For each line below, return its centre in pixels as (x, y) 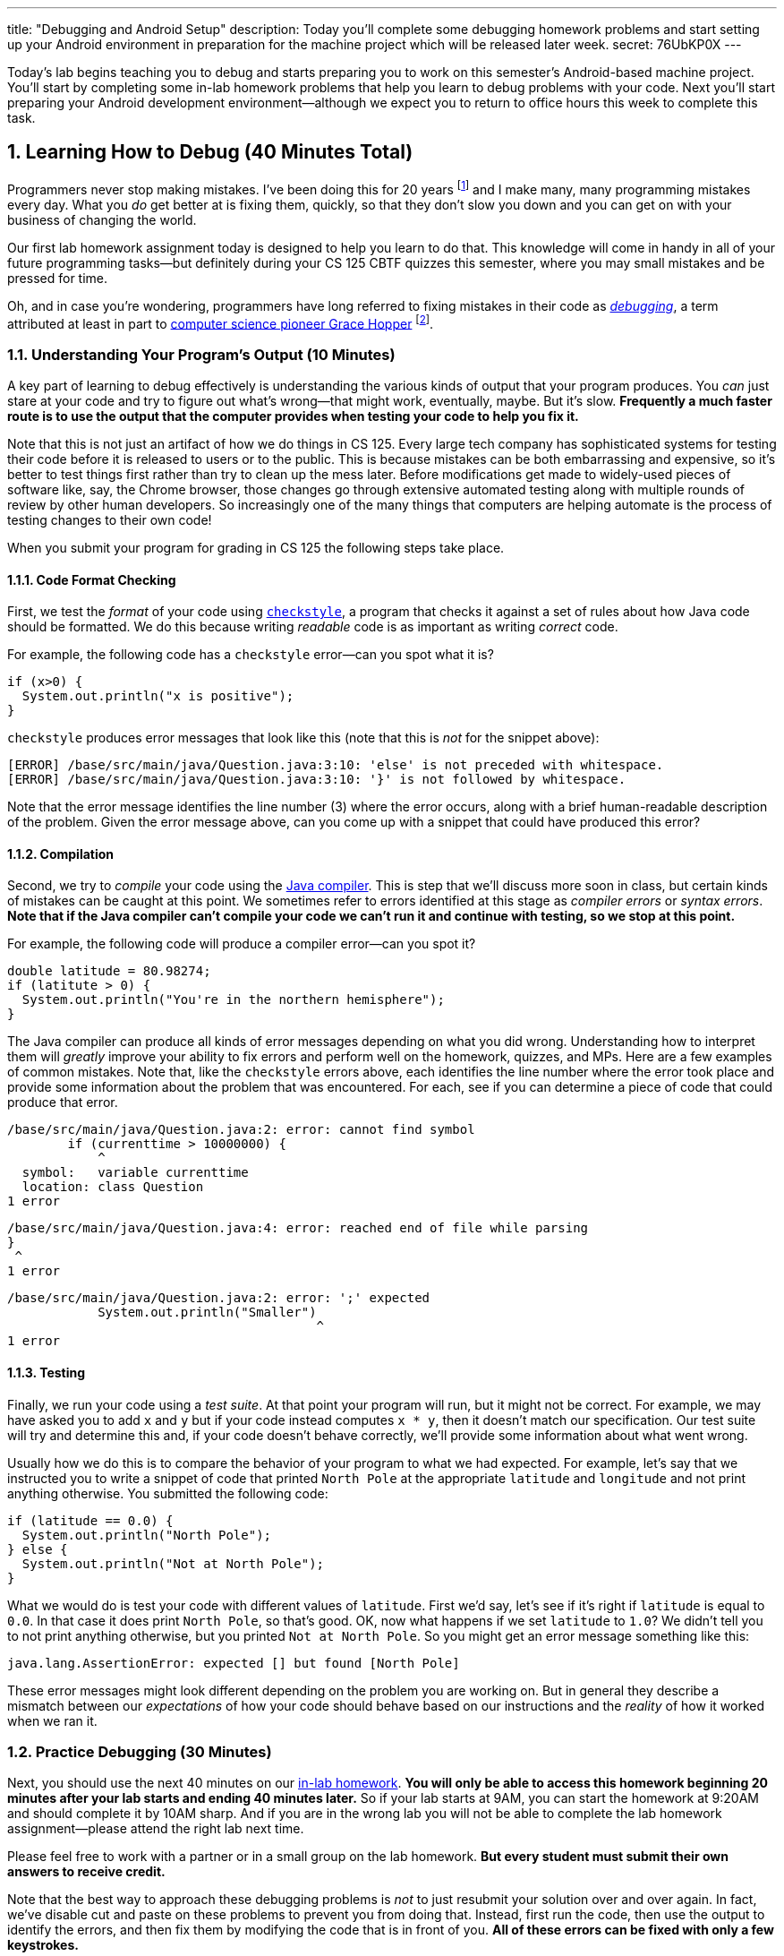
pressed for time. (58, 278)
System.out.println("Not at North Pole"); (173, 1563)
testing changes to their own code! (110, 519)
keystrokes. (43, 1945)
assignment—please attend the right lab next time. (156, 1829)
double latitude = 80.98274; (109, 971)
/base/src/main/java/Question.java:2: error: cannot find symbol (241, 1130)
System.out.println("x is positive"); (158, 696)
